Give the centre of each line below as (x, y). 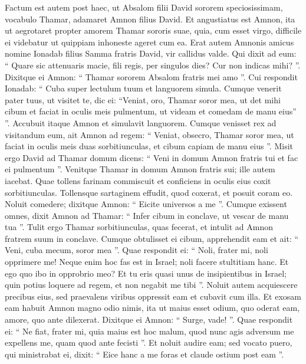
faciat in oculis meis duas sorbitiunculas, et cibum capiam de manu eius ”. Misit (149, 146)
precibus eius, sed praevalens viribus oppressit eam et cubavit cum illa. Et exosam (153, 296)
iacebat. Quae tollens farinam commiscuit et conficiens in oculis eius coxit (138, 180)
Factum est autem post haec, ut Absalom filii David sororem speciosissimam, (144, 7)
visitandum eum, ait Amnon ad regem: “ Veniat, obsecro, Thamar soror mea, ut (149, 134)
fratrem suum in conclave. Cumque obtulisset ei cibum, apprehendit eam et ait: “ (152, 238)
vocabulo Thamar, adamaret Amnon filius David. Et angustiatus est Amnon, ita (150, 19)
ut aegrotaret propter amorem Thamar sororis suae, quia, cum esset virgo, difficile (153, 30)
